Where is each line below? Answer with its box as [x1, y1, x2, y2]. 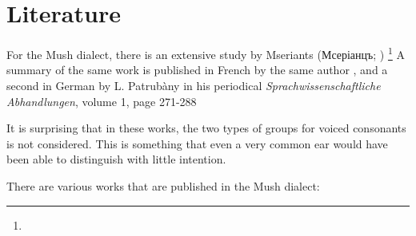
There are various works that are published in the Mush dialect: [6, 177, 320, 194]
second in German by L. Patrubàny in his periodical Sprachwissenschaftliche [6, 77, 381, 93]
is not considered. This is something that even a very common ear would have [6, 135, 388, 151]
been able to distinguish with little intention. [6, 151, 226, 167]
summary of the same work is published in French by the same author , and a [6, 61, 388, 78]
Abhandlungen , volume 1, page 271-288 [6, 92, 197, 109]
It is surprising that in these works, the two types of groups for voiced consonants [6, 120, 406, 136]
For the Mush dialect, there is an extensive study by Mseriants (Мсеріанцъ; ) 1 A [6, 44, 405, 62]
